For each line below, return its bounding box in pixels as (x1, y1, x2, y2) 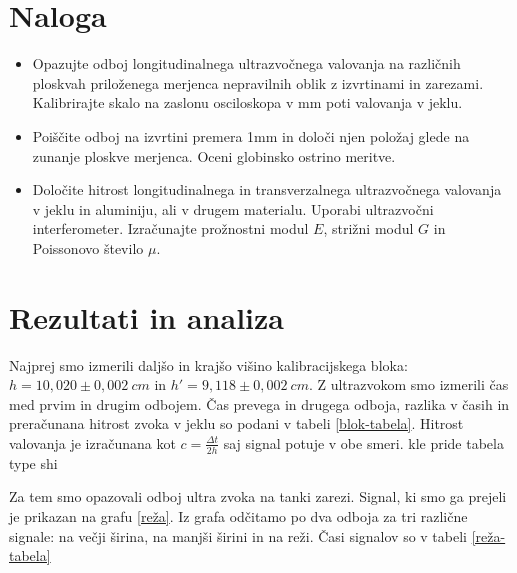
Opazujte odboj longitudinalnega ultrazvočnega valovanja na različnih (32, 53, 461, 74)
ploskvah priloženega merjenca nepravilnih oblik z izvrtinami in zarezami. (32, 72, 484, 93)
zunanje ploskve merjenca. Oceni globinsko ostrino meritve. (32, 145, 396, 166)
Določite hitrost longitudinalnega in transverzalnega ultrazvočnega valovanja (32, 179, 502, 200)
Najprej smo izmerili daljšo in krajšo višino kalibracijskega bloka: (9, 354, 408, 375)
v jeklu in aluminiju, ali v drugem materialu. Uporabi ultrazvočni (32, 198, 434, 219)
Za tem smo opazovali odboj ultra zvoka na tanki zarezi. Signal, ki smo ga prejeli (9, 486, 507, 507)
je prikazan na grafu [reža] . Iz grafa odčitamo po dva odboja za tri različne (9, 505, 468, 526)
